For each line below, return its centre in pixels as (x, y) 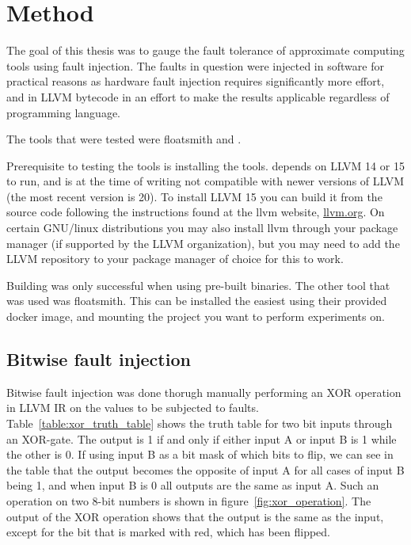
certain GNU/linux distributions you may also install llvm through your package (202, 228)
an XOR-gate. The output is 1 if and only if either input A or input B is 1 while (202, 438)
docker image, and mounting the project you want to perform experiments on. (196, 316)
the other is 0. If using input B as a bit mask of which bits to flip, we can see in (200, 454)
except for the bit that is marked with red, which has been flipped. (169, 532)
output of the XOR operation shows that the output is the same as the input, (195, 516)
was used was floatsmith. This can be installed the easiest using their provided (197, 301)
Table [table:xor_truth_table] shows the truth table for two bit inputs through (200, 423)
